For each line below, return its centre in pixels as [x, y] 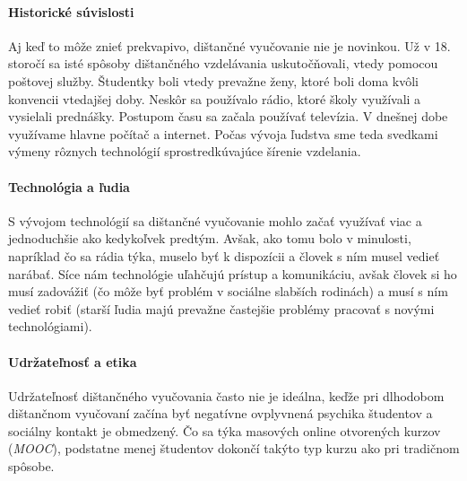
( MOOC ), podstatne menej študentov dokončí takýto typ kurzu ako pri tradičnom [234, 448]
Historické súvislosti [71, 11]
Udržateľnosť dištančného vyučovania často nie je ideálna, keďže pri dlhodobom [226, 395]
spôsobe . [31, 466]
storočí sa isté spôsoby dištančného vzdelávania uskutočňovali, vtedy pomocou [223, 63]
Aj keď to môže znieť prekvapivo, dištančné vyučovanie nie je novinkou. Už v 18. [229, 45]
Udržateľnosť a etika [73, 361]
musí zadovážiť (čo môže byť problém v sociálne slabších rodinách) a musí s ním [228, 291]
